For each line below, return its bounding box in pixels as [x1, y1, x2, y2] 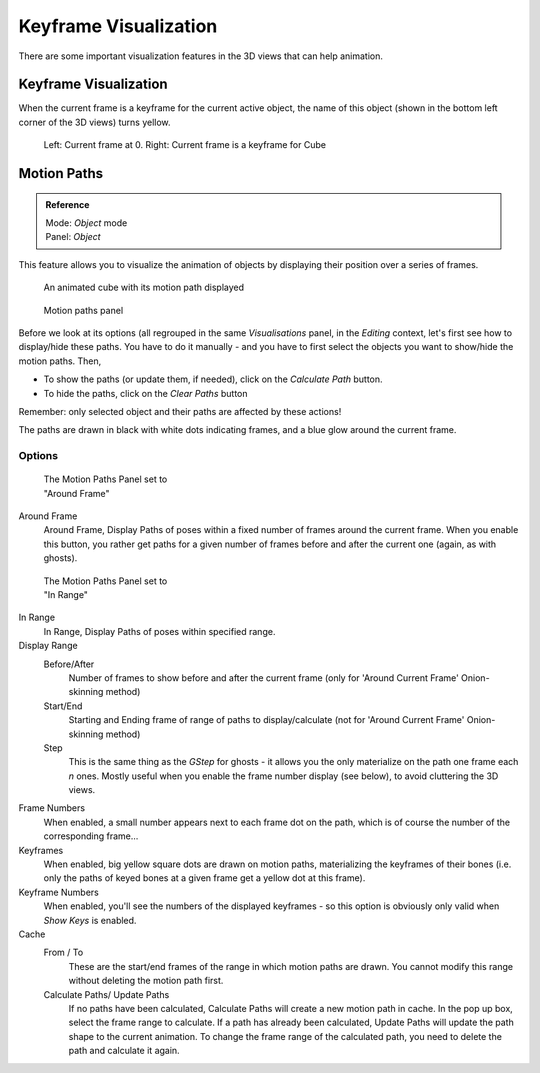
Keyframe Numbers [18, 886, 99, 898]
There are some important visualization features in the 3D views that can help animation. [18, 50, 384, 62]
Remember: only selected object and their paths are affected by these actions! [18, 405, 342, 417]
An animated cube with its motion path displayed [43, 281, 245, 294]
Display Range [18, 640, 79, 652]
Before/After [43, 658, 95, 670]
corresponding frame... [43, 830, 139, 842]
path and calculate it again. [68, 1045, 180, 1057]
